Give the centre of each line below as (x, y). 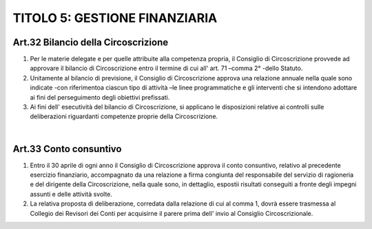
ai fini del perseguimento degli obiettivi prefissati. (100, 97)
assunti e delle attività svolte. (71, 194)
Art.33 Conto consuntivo (67, 149)
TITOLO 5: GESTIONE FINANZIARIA (115, 18)
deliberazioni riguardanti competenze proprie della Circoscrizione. (124, 116)
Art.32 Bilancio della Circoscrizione (91, 42)
